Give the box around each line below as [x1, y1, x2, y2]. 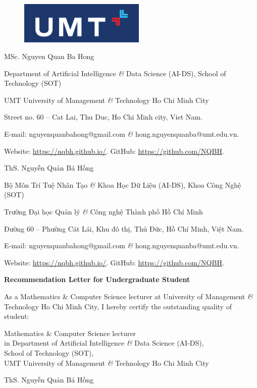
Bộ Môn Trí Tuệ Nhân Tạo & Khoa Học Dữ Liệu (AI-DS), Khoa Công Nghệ [4, 179, 241, 190]
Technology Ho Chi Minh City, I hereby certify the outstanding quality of [4, 301, 232, 311]
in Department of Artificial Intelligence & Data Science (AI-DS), [4, 338, 204, 348]
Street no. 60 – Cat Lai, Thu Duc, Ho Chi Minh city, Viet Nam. [4, 112, 202, 122]
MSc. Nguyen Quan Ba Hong [4, 51, 94, 62]
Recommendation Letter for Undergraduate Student [4, 274, 190, 285]
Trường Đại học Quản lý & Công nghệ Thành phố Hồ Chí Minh [4, 206, 203, 217]
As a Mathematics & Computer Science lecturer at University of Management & [4, 291, 253, 301]
